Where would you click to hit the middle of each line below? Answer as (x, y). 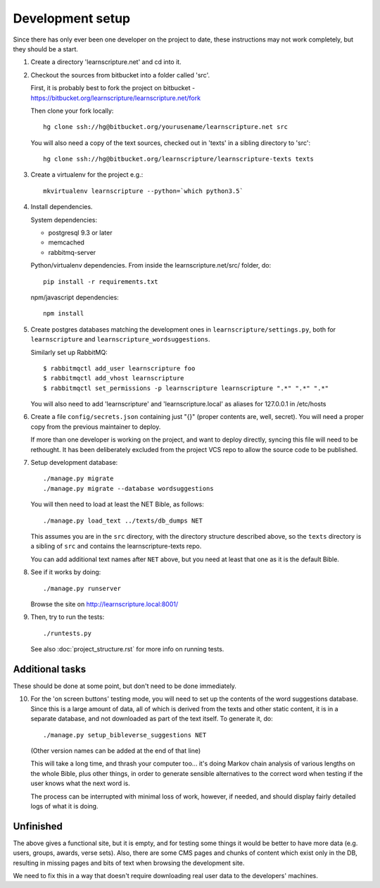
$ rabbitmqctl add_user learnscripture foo (119, 368)
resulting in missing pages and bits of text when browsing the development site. (129, 863)
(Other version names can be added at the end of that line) (116, 751)
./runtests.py (67, 633)
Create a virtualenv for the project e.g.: (87, 175)
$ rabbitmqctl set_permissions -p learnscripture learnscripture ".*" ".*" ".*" (186, 388)
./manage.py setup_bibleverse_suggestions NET (125, 735)
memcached (66, 242)
